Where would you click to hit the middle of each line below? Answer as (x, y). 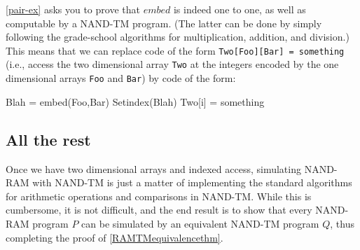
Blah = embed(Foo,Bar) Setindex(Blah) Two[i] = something (135, 101)
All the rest (48, 139)
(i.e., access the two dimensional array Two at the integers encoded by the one (172, 64)
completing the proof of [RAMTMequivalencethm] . (115, 237)
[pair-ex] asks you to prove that (73, 9)
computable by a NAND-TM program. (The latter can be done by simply (164, 23)
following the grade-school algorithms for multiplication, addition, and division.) (178, 37)
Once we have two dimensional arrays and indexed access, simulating (153, 168)
